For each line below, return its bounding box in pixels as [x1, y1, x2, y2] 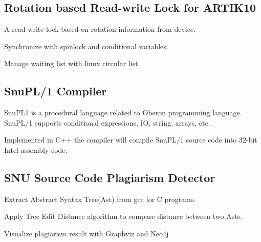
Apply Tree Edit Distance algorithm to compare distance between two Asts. [4, 211, 243, 221]
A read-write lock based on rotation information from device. [4, 24, 196, 34]
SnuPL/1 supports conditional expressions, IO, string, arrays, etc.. [4, 117, 212, 128]
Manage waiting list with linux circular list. [4, 58, 140, 69]
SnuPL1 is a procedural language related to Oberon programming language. [4, 107, 242, 118]
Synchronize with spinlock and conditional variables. [4, 41, 168, 51]
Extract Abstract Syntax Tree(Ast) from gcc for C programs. [4, 193, 196, 204]
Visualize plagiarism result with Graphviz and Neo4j [4, 228, 169, 238]
